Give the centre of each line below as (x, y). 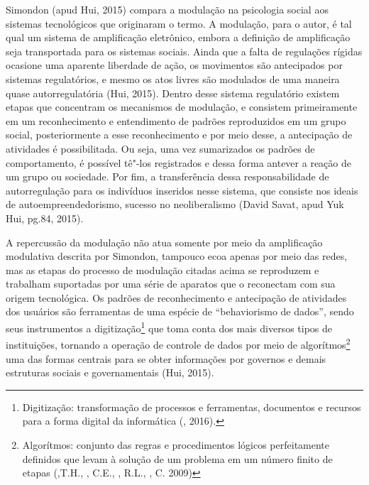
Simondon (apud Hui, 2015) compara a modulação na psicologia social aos (167, 9)
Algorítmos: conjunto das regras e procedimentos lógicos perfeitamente (176, 444)
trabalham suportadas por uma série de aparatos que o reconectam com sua (171, 284)
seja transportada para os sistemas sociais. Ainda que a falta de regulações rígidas (184, 51)
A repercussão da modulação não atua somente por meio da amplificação (164, 242)
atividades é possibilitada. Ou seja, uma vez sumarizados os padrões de (160, 148)
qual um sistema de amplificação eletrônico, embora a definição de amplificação (178, 37)
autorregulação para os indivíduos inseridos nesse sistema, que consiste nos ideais (182, 190)
